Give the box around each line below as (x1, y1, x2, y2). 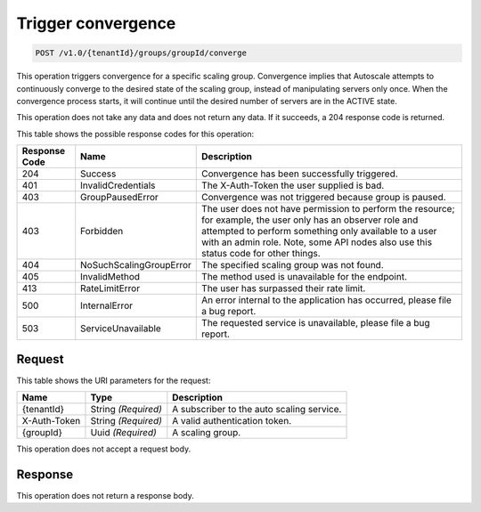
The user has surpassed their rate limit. (201, 282, 366, 295)
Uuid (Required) (90, 426, 158, 438)
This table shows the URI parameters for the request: (16, 375, 211, 386)
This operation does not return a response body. (16, 490, 195, 500)
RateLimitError (80, 282, 141, 295)
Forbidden (80, 225, 124, 238)
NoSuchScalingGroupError (80, 259, 192, 272)
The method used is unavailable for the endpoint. (201, 271, 407, 283)
